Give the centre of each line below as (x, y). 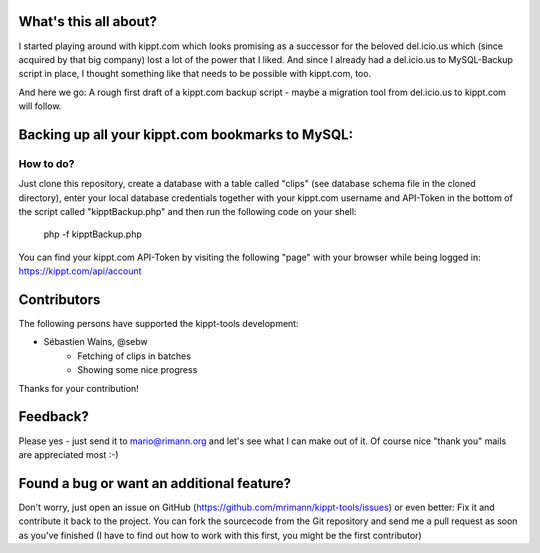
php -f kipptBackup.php (92, 234)
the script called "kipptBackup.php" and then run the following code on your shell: (187, 212)
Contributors (59, 299)
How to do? (46, 163)
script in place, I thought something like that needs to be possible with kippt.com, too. (195, 74)
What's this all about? (88, 21)
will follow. (40, 106)
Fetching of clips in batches (134, 356)
